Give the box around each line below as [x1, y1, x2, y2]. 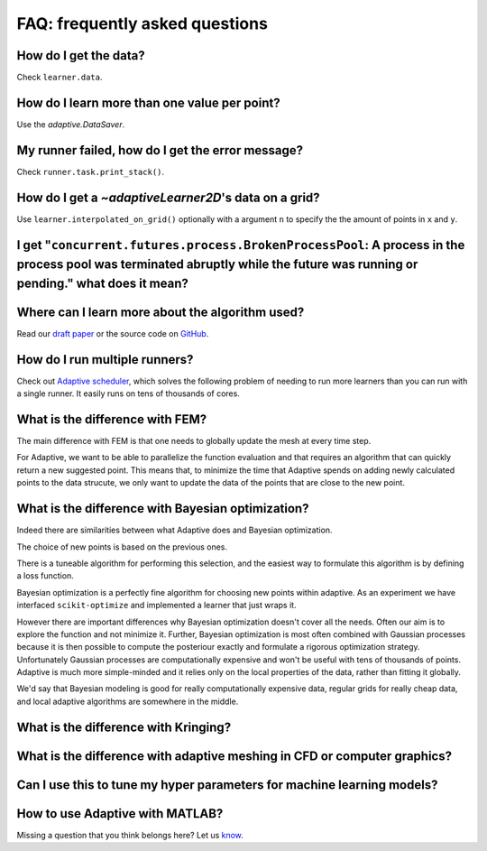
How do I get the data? [16, 48, 145, 63]
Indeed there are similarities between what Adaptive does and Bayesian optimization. [16, 524, 333, 536]
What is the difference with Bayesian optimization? [16, 501, 309, 516]
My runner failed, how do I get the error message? [16, 143, 304, 158]
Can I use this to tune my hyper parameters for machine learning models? [16, 777, 438, 792]
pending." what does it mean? [16, 275, 188, 291]
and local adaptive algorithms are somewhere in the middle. [16, 696, 239, 707]
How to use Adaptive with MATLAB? [16, 806, 224, 821]
